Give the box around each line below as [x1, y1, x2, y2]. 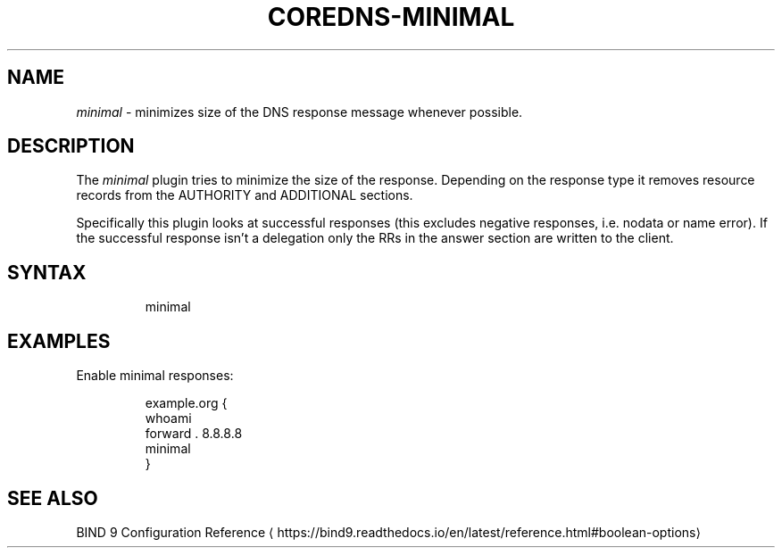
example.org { [145, 395, 228, 411]
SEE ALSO [7, 486, 98, 509]
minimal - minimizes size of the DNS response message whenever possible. [76, 104, 523, 120]
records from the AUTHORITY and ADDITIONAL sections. [76, 187, 413, 203]
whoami [145, 410, 192, 427]
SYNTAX [7, 261, 87, 284]
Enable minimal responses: [76, 368, 234, 384]
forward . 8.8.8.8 [145, 426, 243, 442]
